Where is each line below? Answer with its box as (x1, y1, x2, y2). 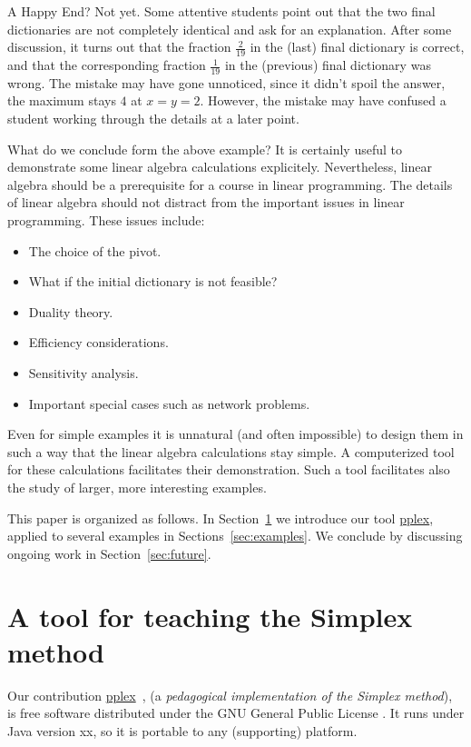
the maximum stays (7, 91, 116, 110)
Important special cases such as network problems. (28, 393, 310, 413)
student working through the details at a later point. (7, 109, 299, 128)
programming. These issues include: (7, 211, 205, 229)
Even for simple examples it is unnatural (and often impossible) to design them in (7, 424, 464, 443)
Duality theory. (28, 302, 113, 321)
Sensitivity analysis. (28, 363, 139, 382)
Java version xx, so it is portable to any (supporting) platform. (7, 721, 358, 740)
